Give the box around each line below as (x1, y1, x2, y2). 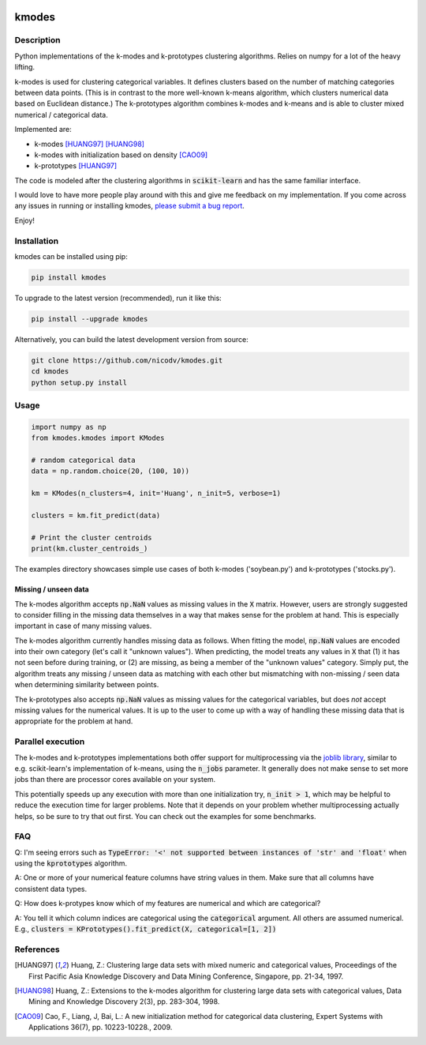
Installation (14, 235, 59, 246)
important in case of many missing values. (14, 621, 152, 631)
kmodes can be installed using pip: (14, 251, 128, 261)
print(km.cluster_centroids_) (31, 544, 148, 553)
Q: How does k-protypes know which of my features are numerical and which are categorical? (14, 899, 321, 908)
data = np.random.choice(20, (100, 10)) (31, 467, 189, 476)
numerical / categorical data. (14, 110, 108, 119)
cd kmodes (31, 367, 69, 376)
